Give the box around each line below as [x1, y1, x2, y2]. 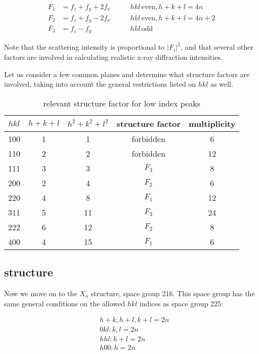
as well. [210, 79, 233, 89]
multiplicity [188, 117, 236, 129]
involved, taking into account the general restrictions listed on [4, 79, 196, 89]
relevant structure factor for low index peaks [43, 97, 201, 109]
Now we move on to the [4, 288, 77, 299]
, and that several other [180, 42, 253, 52]
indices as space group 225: [139, 298, 223, 308]
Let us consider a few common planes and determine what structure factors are [4, 68, 250, 79]
